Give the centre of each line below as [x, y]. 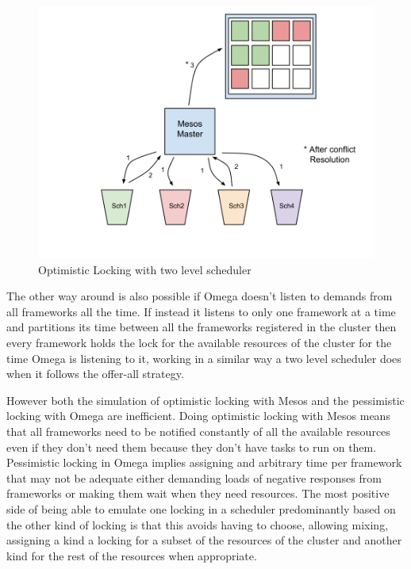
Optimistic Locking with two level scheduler [145, 269]
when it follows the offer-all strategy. [95, 374]
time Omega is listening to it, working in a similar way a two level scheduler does [204, 358]
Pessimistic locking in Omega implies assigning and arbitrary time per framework [204, 462]
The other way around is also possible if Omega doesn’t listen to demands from [200, 296]
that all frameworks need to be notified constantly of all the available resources [198, 431]
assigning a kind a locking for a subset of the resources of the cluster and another [204, 540]
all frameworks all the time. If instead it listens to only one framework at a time [201, 311]
